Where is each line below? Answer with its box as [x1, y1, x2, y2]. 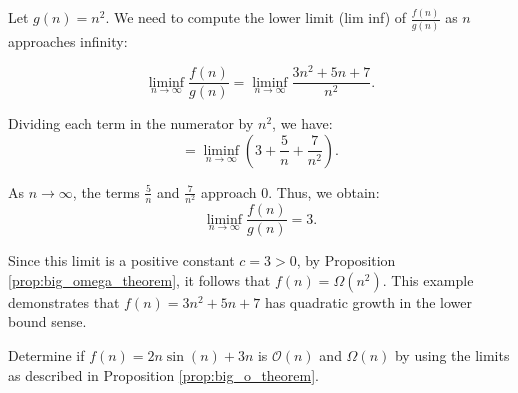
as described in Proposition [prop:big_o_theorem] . [8, 364, 319, 385]
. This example [382, 269, 474, 290]
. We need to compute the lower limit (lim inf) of [105, 7, 407, 28]
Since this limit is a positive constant [8, 250, 235, 271]
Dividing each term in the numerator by [8, 113, 254, 134]
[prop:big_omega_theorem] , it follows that [8, 269, 271, 290]
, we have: [272, 113, 333, 134]
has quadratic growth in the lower [264, 291, 472, 312]
